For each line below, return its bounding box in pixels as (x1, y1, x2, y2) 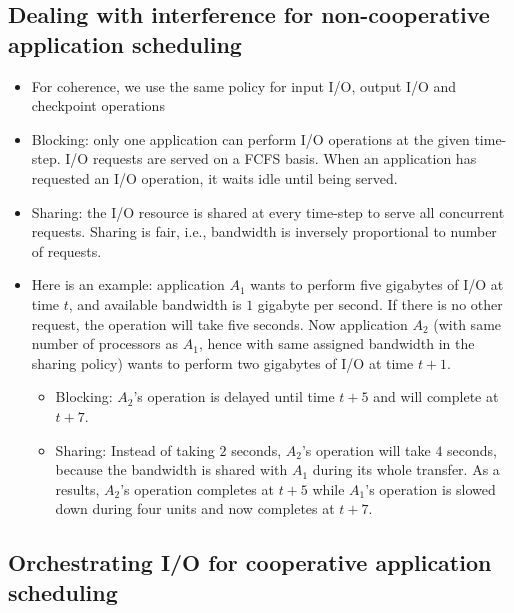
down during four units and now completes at (55, 498, 335, 519)
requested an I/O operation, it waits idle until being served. (31, 167, 398, 188)
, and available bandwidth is (68, 293, 242, 314)
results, (55, 478, 100, 499)
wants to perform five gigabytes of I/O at (250, 274, 504, 295)
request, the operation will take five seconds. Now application (31, 313, 408, 334)
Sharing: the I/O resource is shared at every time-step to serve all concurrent (31, 201, 505, 222)
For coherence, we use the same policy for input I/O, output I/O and (31, 75, 457, 96)
